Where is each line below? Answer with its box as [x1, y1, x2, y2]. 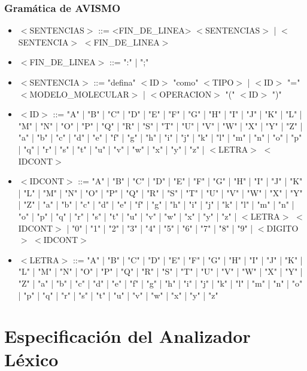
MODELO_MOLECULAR [29, 87, 129, 100]
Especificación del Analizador [4, 324, 251, 348]
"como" [173, 76, 199, 88]
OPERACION [159, 87, 212, 100]
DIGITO [266, 221, 299, 234]
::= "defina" [93, 76, 136, 88]
